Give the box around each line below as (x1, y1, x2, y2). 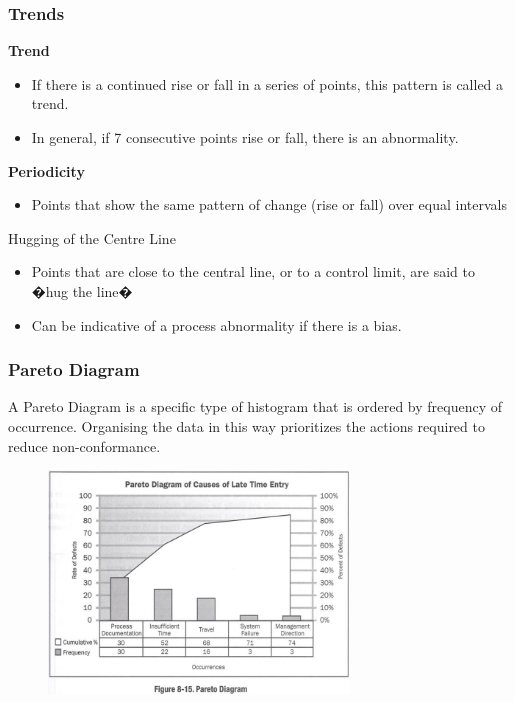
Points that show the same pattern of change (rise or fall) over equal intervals (31, 194, 507, 215)
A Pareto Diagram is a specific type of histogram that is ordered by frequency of (8, 396, 503, 417)
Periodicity (8, 160, 85, 181)
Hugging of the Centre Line (8, 227, 176, 248)
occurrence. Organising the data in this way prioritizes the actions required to (8, 415, 485, 436)
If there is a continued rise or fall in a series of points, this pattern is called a (31, 73, 504, 94)
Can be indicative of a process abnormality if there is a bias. (31, 314, 402, 335)
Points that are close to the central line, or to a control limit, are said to (31, 261, 475, 282)
